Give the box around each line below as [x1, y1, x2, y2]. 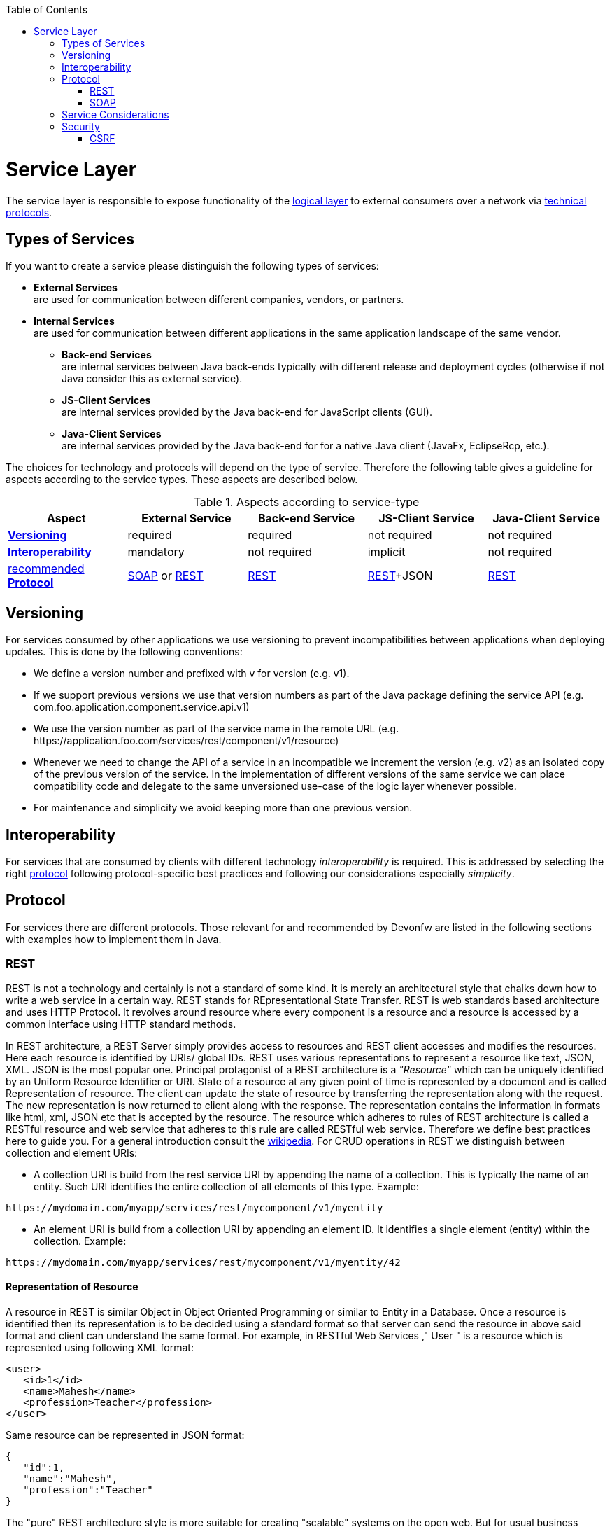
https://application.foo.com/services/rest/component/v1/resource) [34, 734, 339, 747]
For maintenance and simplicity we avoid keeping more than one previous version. [34, 802, 413, 814]
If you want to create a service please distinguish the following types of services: [6, 260, 379, 272]
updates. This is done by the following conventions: [6, 646, 243, 658]
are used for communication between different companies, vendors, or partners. [34, 293, 404, 306]
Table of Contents [6, 4, 88, 15]
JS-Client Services [62, 394, 151, 407]
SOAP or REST [127, 569, 204, 583]
